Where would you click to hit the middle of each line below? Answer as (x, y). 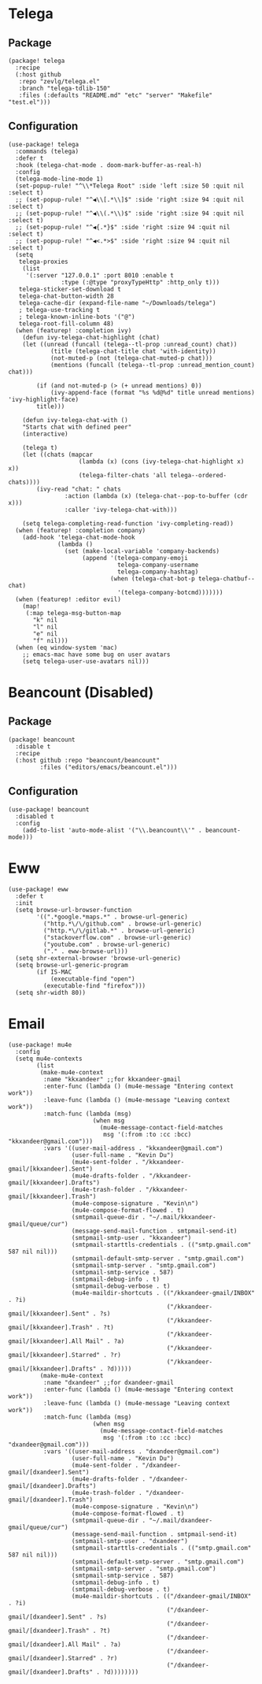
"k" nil (45, 620)
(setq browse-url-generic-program (72, 965)
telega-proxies (43, 262)
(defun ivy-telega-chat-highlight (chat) (91, 337)
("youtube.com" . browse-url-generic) (107, 944)
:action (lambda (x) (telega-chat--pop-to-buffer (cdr (156, 496)
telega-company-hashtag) (158, 572)
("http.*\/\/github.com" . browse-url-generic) (122, 924)
